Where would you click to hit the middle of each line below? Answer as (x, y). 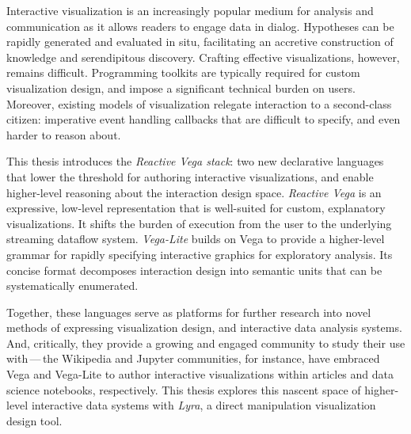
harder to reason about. (64, 134)
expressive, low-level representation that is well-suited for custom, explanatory (196, 208)
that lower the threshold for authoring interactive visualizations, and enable (190, 176)
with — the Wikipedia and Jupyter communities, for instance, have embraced (193, 358)
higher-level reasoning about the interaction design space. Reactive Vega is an (194, 192)
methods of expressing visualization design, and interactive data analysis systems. (204, 327)
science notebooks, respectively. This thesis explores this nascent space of (184, 389)
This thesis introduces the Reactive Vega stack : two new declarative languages (195, 161)
